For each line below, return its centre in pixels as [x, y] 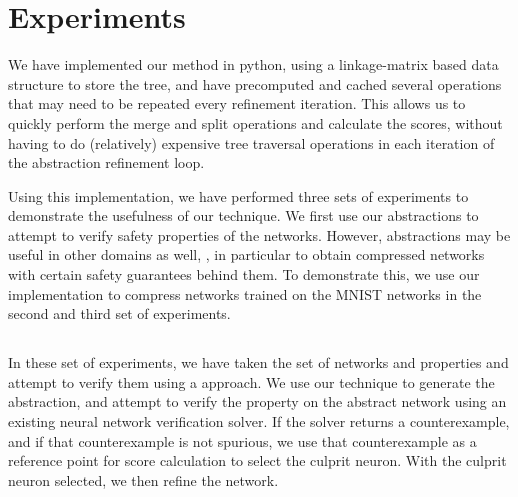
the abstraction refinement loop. [106, 162]
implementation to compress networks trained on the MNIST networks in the [245, 293]
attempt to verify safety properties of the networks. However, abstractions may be [259, 234]
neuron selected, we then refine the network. [143, 479]
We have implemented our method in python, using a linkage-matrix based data [253, 64]
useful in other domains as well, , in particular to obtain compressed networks [246, 254]
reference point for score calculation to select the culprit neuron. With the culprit [257, 460]
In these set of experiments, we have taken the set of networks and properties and [258, 362]
